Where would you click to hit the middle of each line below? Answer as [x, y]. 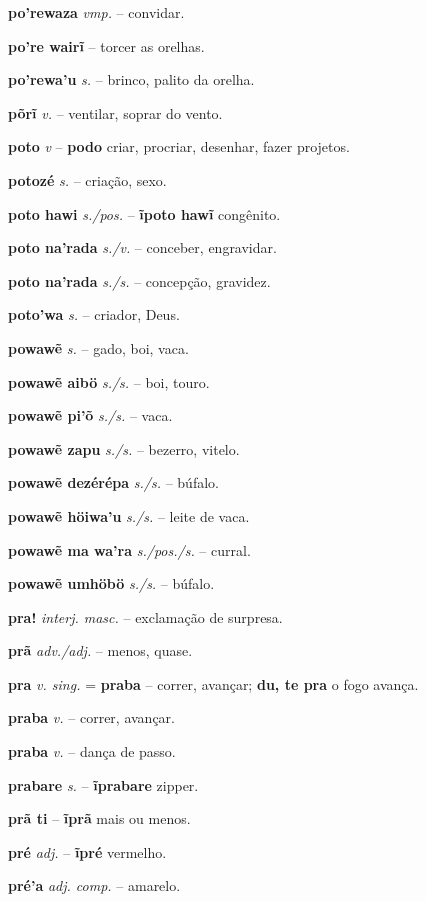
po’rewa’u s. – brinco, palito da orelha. [131, 79]
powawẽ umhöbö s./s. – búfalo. [111, 583]
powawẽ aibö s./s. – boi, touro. [109, 381]
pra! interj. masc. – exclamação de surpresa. [145, 616]
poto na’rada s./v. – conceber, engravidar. [142, 247]
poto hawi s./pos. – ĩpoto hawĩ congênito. [144, 213]
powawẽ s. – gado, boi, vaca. [98, 347]
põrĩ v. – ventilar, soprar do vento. [115, 112]
